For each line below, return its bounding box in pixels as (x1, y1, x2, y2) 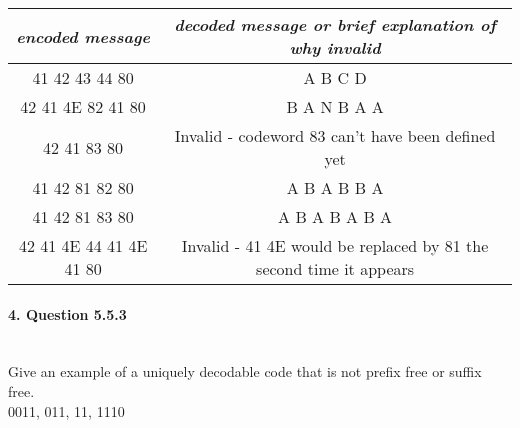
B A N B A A (286, 95, 384, 118)
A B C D (303, 66, 367, 89)
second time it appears (256, 257, 415, 280)
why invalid (289, 36, 381, 59)
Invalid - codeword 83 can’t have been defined (174, 124, 496, 147)
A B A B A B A (278, 205, 393, 228)
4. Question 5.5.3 (8, 303, 127, 324)
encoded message (16, 24, 150, 48)
